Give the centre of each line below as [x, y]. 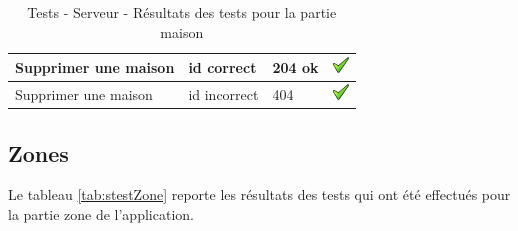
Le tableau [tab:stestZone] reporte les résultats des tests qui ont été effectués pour [259, 194]
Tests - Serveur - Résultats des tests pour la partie [182, 12]
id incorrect [223, 93]
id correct [222, 66]
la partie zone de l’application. [101, 213]
